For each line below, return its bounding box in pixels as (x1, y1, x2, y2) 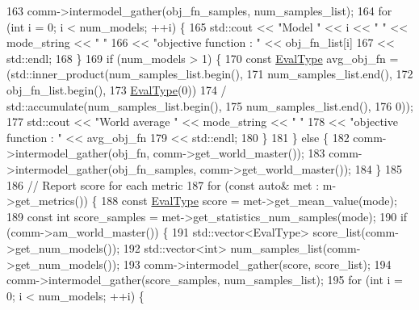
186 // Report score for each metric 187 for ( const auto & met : (6, 176, 320, 193)
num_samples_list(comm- (230, 239, 361, 256)
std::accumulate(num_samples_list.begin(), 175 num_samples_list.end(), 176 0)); (6, 97, 413, 114)
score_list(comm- (312, 224, 399, 241)
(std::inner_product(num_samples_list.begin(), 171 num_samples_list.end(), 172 (6, 65, 413, 82)
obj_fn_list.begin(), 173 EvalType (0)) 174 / (6, 81, 227, 98)
